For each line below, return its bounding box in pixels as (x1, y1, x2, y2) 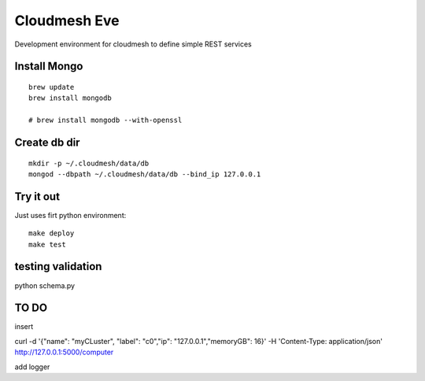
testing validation (14, 260, 102, 273)
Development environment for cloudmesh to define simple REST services (14, 39, 252, 49)
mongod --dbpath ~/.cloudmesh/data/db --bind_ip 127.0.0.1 (28, 169, 261, 179)
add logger (14, 362, 50, 372)
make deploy (28, 229, 75, 238)
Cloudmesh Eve (14, 12, 120, 29)
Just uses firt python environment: (14, 210, 127, 220)
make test (28, 240, 66, 249)
